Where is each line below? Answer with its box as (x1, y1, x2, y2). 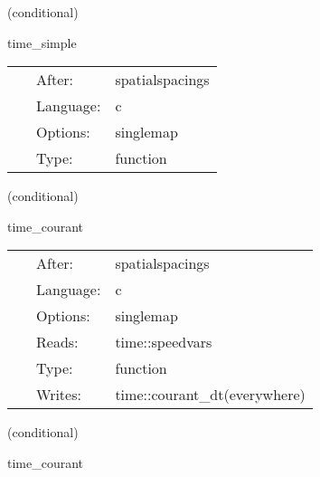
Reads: (36, 331, 79, 353)
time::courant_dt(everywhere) (115, 384, 306, 405)
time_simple (7, 33, 77, 52)
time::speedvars (115, 331, 212, 353)
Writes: (36, 384, 81, 405)
